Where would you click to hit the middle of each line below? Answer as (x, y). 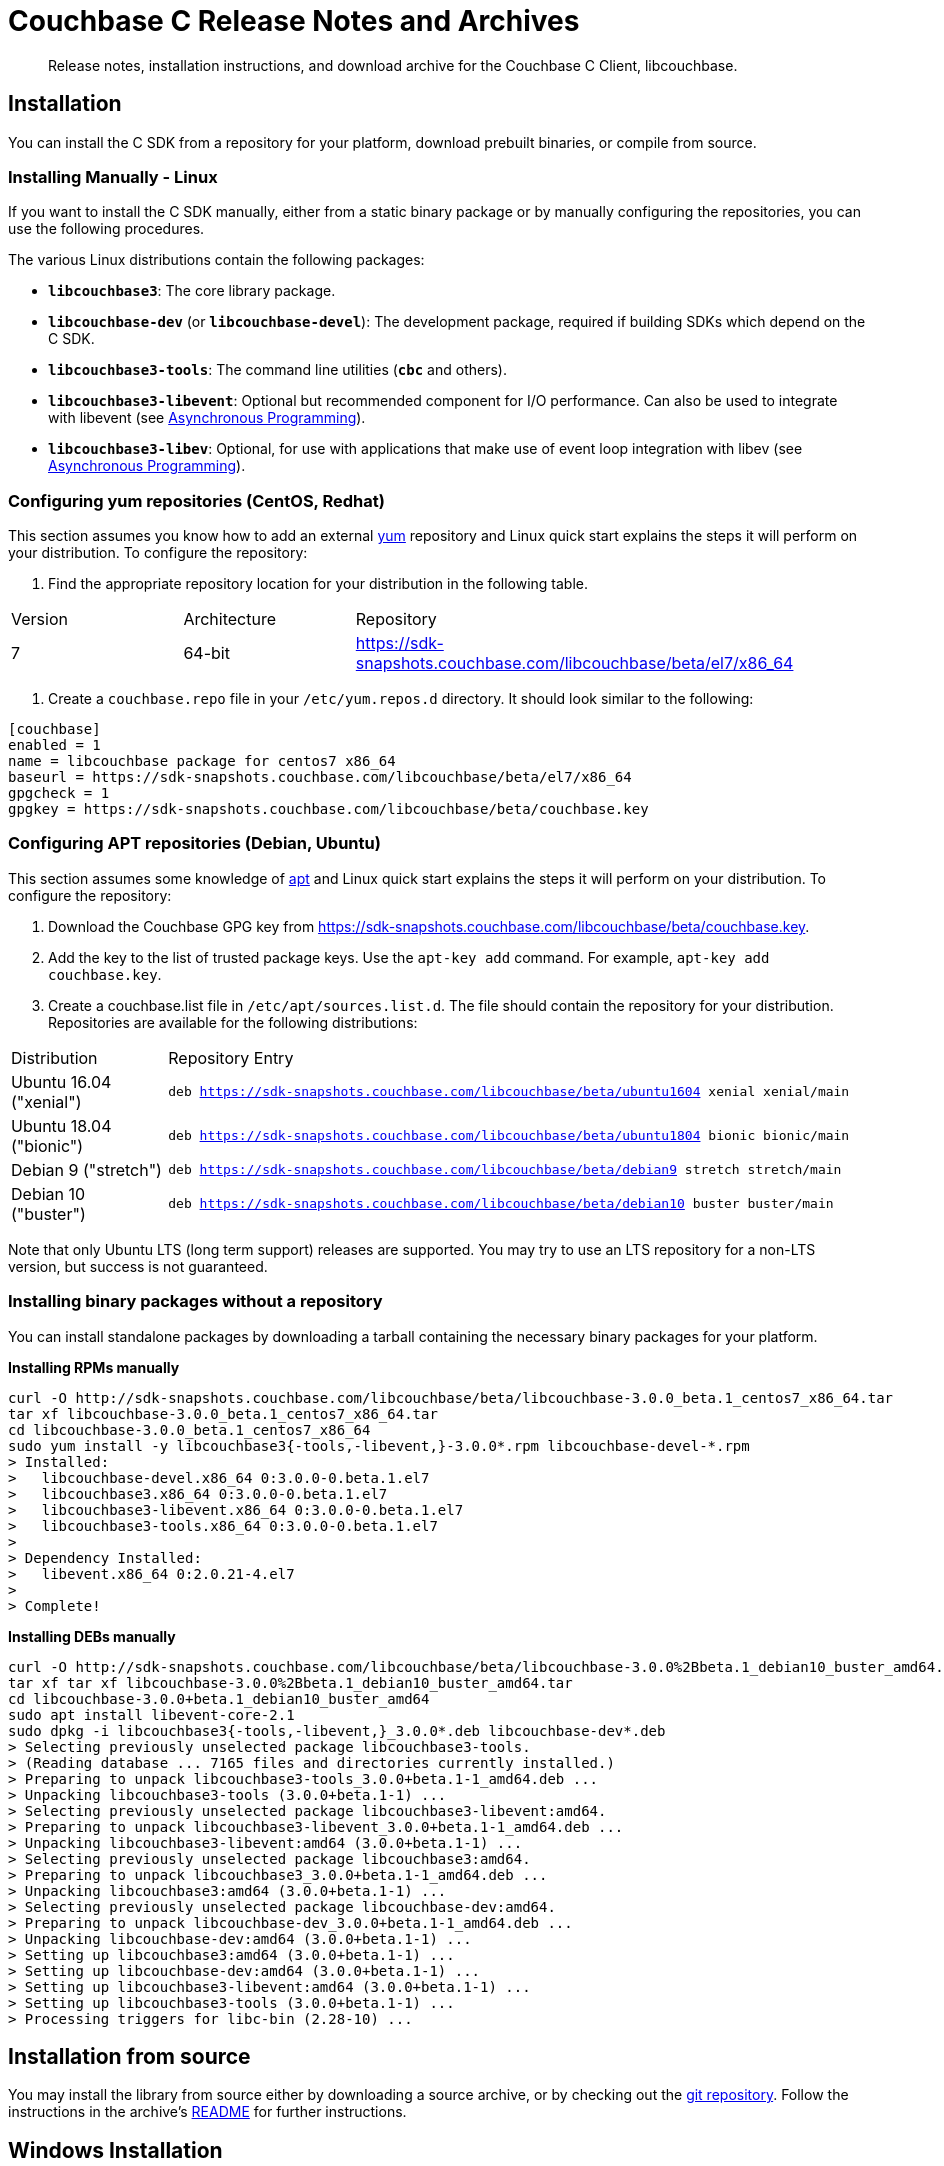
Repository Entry (231, 1057)
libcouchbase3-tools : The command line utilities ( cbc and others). (277, 370)
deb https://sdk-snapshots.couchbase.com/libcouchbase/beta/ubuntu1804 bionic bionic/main (509, 1136)
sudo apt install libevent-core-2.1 (151, 1714)
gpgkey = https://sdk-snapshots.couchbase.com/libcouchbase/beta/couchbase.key (328, 809)
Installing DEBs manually (92, 1636)
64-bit (206, 653)
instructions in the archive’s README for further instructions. (207, 2112)
